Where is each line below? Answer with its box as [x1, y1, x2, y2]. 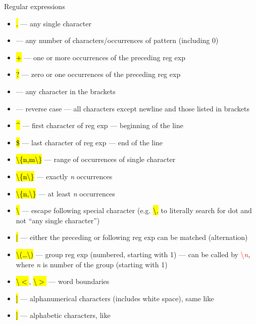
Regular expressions [4, 1, 65, 11]
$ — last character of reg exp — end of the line [16, 137, 163, 147]
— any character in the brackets [16, 86, 116, 96]
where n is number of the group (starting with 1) [16, 259, 168, 269]
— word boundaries [48, 276, 110, 287]
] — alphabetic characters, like [16, 310, 111, 320]
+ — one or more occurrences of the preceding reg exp [16, 52, 185, 62]
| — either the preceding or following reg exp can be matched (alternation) [16, 232, 248, 242]
